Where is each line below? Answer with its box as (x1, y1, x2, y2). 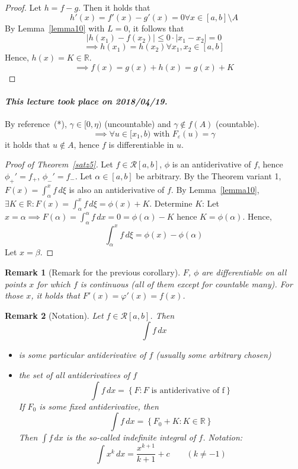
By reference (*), (5, 118, 67, 130)
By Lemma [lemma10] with (5, 21, 105, 34)
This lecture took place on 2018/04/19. (5, 94, 168, 107)
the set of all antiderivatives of (18, 369, 130, 381)
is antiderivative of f (151, 386, 225, 395)
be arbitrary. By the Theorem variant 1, (136, 169, 281, 182)
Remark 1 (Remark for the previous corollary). (5, 266, 181, 278)
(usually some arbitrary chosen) (156, 348, 271, 361)
